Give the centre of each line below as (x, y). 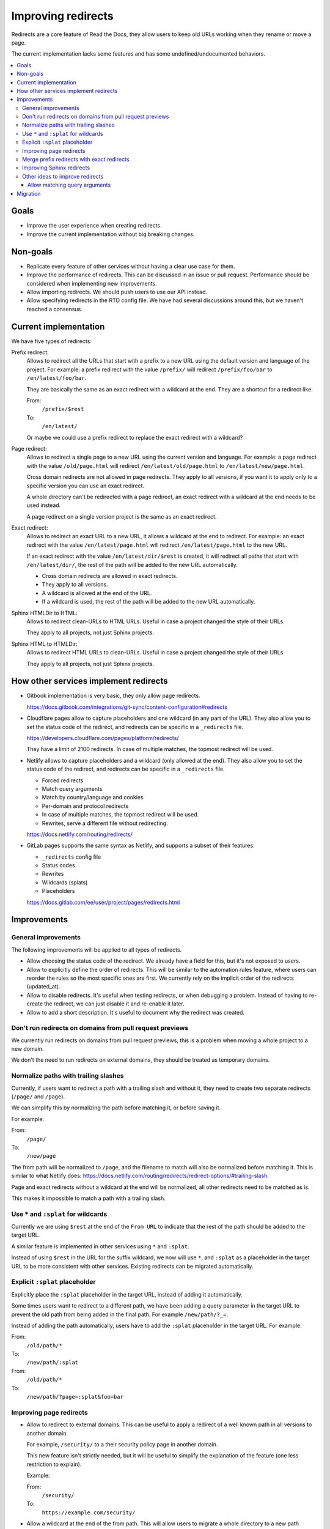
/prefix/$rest (63, 409)
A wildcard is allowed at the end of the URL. (97, 593)
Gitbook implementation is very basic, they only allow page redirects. (114, 696)
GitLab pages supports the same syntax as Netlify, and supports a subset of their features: (141, 846)
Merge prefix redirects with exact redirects (76, 160)
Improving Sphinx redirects (56, 168)
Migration (29, 193)
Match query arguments (72, 788)
